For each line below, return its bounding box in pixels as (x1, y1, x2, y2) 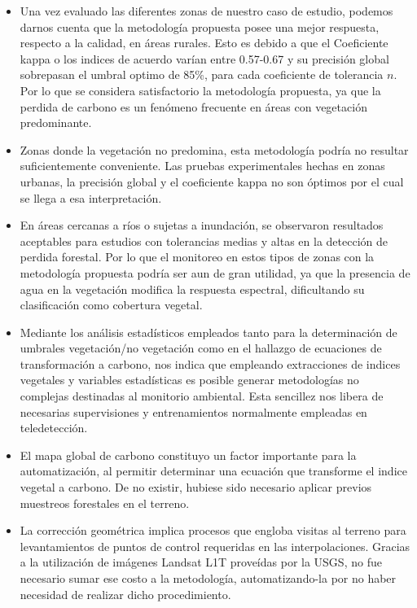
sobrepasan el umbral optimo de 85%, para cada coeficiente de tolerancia (20, 66, 384, 83)
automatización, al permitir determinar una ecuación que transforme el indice (20, 462, 407, 479)
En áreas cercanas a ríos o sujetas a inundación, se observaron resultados (20, 217, 384, 234)
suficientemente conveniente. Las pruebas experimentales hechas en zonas (20, 157, 385, 174)
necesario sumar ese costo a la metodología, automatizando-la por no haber (20, 570, 397, 586)
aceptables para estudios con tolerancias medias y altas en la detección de (20, 232, 388, 249)
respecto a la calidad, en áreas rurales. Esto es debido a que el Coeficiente (20, 34, 388, 51)
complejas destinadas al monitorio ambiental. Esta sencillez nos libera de (20, 387, 384, 405)
